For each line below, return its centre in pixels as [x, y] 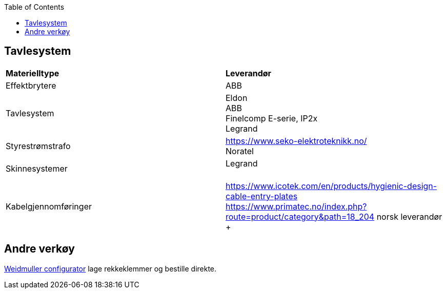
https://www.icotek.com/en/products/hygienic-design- [331, 186]
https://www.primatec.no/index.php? [296, 206]
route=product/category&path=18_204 [300, 216]
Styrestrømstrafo [38, 146]
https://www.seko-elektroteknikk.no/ [296, 141]
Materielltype [33, 73]
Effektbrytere [31, 85]
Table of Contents [34, 7]
